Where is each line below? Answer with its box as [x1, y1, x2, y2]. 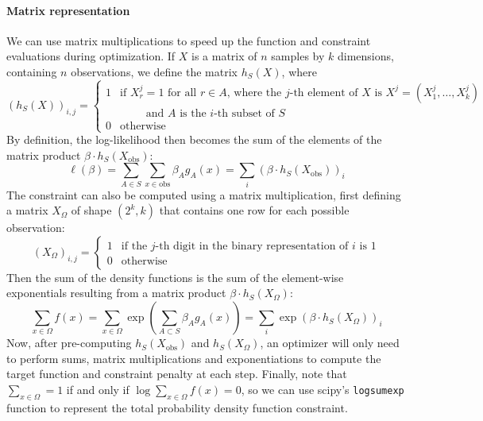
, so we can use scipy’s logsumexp [241, 380, 404, 397]
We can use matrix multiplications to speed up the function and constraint [6, 32, 371, 48]
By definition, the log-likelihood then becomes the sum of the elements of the [6, 131, 382, 148]
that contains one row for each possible [159, 202, 350, 218]
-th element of [289, 87, 358, 98]
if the [121, 240, 148, 252]
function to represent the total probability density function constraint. [6, 399, 348, 415]
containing [6, 63, 57, 79]
